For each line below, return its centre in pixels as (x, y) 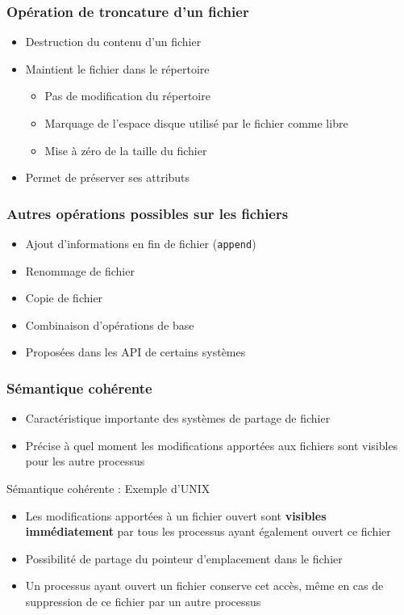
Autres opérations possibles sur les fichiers (148, 213)
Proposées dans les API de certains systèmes (135, 352)
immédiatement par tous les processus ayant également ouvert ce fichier (208, 531)
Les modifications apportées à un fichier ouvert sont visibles (176, 515)
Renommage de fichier (80, 270)
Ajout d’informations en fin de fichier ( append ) (141, 243)
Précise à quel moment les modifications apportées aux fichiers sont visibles (212, 445)
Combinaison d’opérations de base (110, 324)
